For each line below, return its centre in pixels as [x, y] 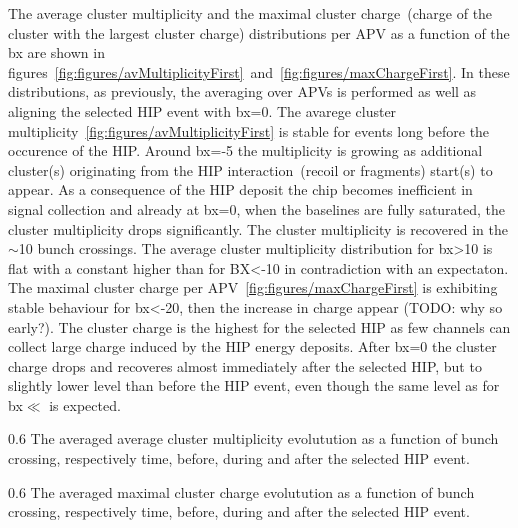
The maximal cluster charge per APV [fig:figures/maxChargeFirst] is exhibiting [253, 287]
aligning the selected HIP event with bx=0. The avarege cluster [202, 110]
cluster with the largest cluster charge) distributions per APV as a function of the [259, 32]
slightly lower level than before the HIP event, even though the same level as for [254, 385]
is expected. [85, 404]
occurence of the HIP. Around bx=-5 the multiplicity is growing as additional [245, 150]
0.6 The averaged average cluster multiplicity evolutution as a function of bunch [253, 438]
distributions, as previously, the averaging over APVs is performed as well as [242, 91]
